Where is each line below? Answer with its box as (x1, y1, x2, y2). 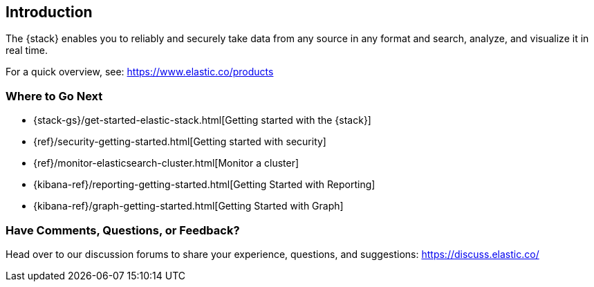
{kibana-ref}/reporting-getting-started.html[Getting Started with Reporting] (33, 178, 375, 191)
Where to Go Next (6, 89, 103, 103)
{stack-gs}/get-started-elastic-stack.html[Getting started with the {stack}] (33, 114, 371, 127)
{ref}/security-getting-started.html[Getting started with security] (33, 136, 326, 148)
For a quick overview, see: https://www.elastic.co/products (6, 66, 274, 78)
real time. (6, 44, 48, 57)
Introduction (6, 3, 93, 21)
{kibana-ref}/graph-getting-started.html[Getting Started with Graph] (33, 200, 344, 212)
